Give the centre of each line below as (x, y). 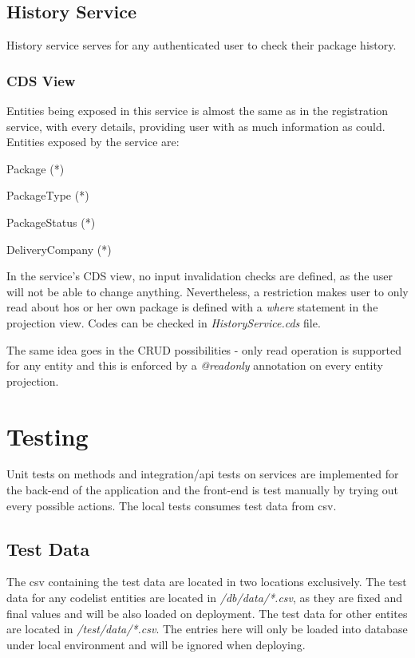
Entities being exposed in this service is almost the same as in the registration (198, 111)
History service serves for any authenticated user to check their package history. (202, 45)
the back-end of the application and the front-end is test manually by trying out (203, 490)
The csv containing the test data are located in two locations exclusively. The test (207, 582)
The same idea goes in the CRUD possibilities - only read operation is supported (204, 349)
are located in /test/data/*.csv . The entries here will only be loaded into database (207, 629)
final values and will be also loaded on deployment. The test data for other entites (207, 613)
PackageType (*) (48, 195)
